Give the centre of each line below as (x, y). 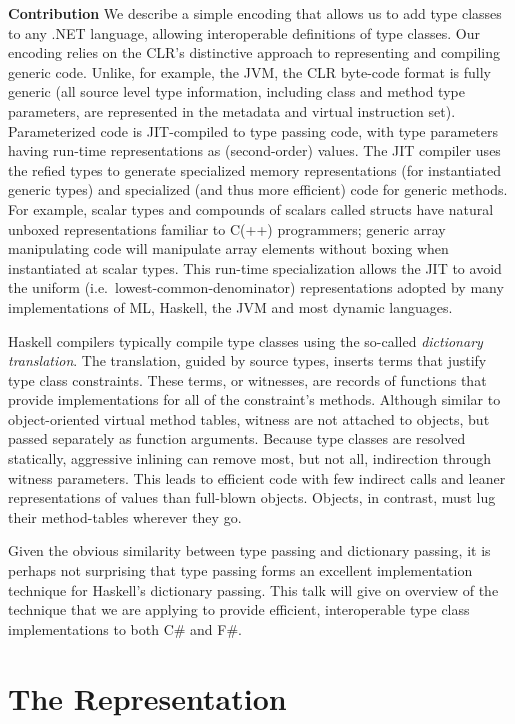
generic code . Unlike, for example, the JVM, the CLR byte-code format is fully (249, 71)
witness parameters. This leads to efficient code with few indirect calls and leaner (257, 477)
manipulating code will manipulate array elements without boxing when (228, 248)
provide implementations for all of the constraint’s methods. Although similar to (254, 399)
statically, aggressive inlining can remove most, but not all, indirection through (250, 458)
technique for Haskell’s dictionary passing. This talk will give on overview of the (253, 589)
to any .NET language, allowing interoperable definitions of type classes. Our (244, 32)
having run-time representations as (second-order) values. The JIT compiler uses (254, 150)
